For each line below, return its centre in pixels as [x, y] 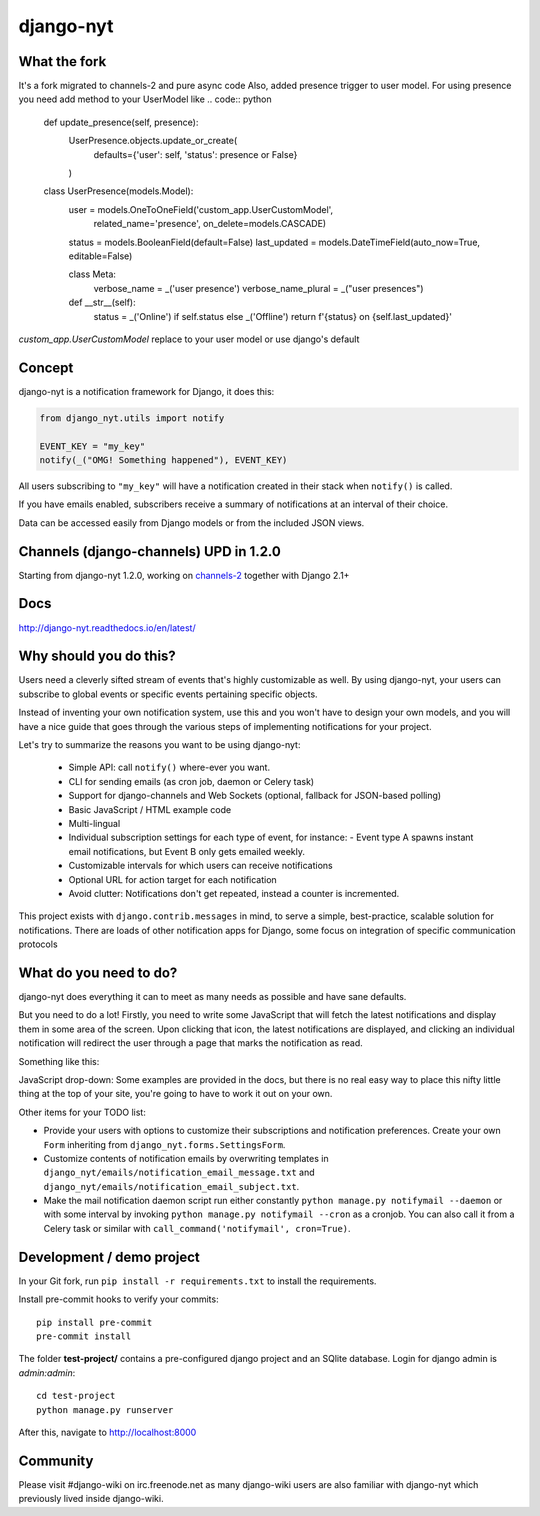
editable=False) [100, 256]
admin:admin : [47, 1372]
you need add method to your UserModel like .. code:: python [145, 99]
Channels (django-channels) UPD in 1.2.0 [150, 551]
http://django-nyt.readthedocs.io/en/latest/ [107, 627]
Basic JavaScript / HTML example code [150, 809]
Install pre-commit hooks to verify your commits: [118, 1299]
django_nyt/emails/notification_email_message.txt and [179, 1172]
